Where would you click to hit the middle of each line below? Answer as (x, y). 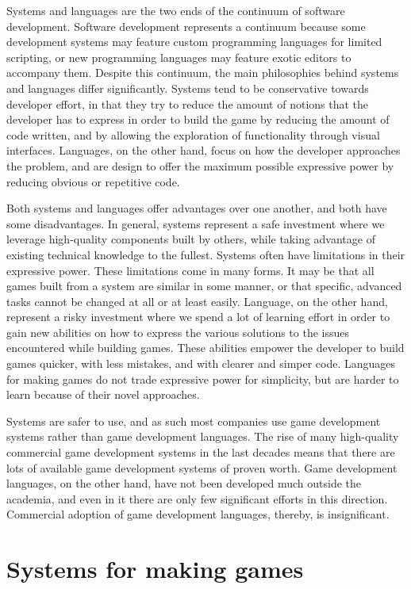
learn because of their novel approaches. (103, 394)
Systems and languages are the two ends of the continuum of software (176, 10)
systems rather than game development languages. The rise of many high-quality (203, 436)
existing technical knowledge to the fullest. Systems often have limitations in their (206, 254)
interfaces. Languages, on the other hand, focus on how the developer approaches (204, 150)
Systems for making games (155, 569)
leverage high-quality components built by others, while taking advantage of (191, 239)
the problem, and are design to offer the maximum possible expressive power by (200, 165)
